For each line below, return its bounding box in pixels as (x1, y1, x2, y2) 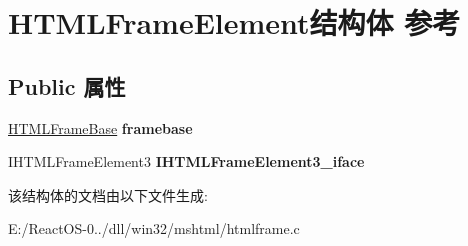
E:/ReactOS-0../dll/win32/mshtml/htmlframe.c (8, 218, 300, 239)
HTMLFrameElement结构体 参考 (8, 2, 461, 43)
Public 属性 (8, 70, 126, 101)
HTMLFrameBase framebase (8, 117, 193, 138)
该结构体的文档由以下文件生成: (8, 184, 208, 205)
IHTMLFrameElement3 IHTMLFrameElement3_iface (8, 151, 365, 172)
